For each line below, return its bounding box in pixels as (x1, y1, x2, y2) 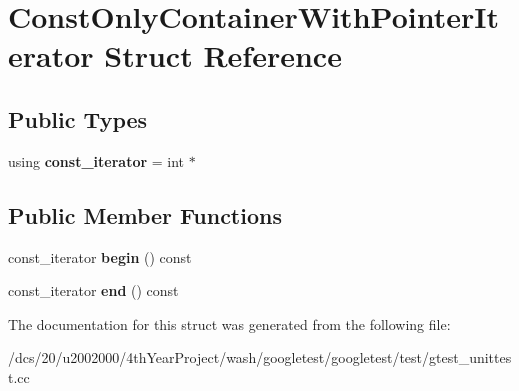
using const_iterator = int (8, 150, 185, 171)
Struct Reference (104, 35, 342, 76)
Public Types (8, 103, 148, 134)
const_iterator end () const (8, 280, 179, 301)
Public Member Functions (8, 199, 282, 230)
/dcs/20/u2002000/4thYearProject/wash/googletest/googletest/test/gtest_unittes (8, 347, 512, 368)
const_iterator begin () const (8, 246, 192, 267)
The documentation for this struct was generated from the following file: (8, 313, 451, 334)
